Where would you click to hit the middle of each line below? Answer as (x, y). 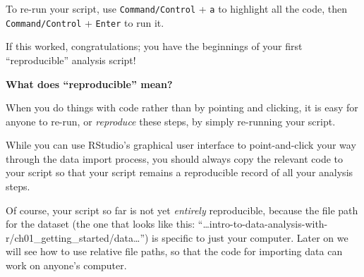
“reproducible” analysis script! (71, 60)
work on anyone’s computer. (66, 265)
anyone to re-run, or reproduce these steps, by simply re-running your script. (171, 121)
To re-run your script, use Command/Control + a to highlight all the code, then (176, 8)
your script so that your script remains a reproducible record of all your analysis (180, 172)
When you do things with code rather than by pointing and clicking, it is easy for (182, 107)
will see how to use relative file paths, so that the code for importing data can (174, 251)
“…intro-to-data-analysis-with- (263, 224)
